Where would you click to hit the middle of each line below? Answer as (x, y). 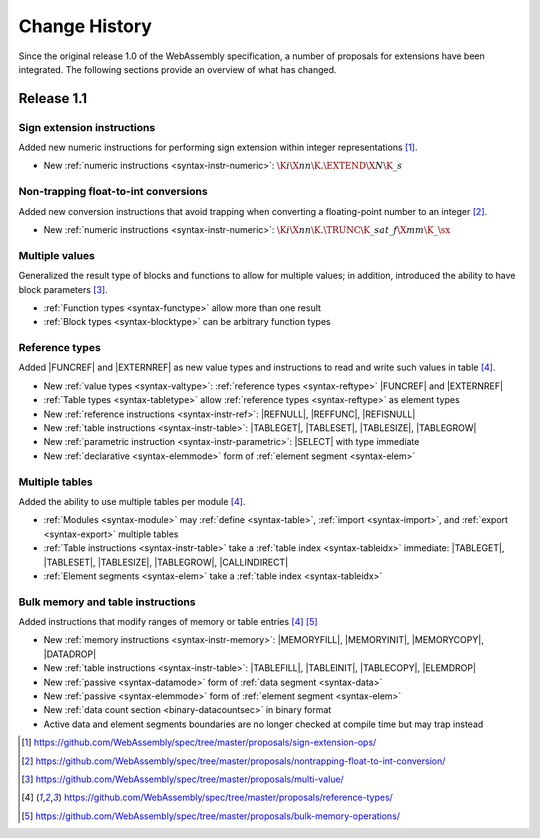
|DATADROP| (70, 654)
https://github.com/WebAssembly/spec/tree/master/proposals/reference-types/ (228, 797)
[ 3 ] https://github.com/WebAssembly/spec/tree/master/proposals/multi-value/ (182, 779)
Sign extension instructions (87, 127)
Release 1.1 (53, 98)
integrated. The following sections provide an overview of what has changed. (177, 69)
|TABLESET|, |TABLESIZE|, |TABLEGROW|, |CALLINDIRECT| (166, 562)
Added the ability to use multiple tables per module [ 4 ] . (132, 501)
